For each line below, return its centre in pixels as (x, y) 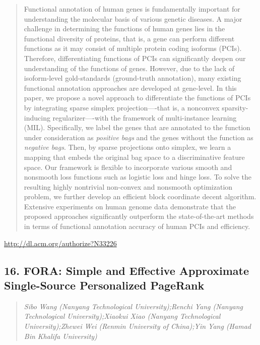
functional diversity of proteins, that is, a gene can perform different (129, 38)
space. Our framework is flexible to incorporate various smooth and (128, 167)
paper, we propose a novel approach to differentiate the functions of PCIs (137, 98)
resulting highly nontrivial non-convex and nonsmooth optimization (128, 186)
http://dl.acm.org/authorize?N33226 (60, 243)
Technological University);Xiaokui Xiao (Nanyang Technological (122, 316)
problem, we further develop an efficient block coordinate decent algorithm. (140, 196)
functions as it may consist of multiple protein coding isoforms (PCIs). (133, 48)
